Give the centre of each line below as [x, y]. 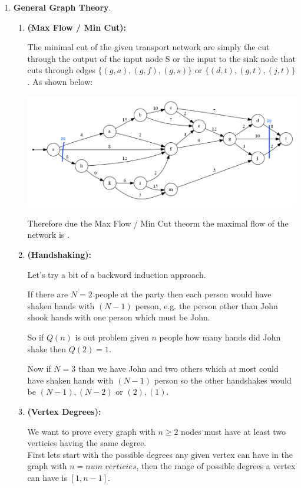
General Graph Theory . [62, 7]
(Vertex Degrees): [64, 411]
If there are [48, 294]
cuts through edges [61, 70]
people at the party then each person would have [183, 294]
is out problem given [112, 337]
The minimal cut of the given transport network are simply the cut [148, 47]
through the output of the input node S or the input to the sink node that [161, 58]
